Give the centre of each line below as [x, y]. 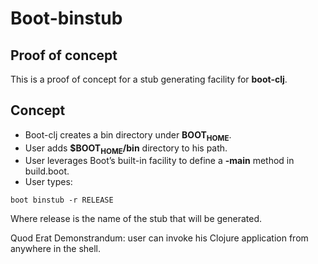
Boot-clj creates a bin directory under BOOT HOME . [128, 135]
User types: [48, 182]
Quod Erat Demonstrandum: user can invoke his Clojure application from [159, 238]
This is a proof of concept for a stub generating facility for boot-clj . [149, 79]
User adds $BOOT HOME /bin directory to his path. [126, 149]
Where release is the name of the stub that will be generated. [136, 219]
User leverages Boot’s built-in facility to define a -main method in [159, 161]
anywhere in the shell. [56, 249]
